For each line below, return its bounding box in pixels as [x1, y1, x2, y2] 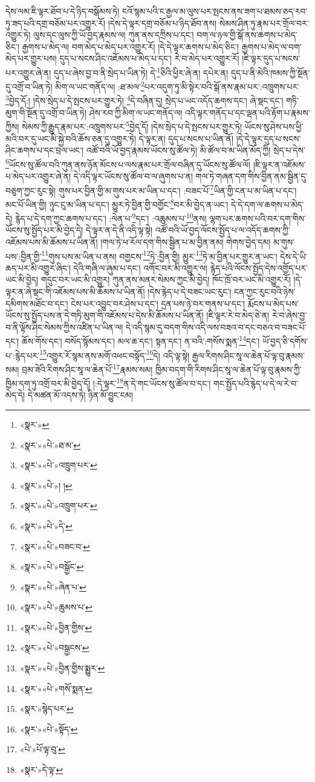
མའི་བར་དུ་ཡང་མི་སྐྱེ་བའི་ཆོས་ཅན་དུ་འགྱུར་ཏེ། [5, 132, 136, 144]
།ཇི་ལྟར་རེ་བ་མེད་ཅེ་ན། [206, 309, 270, 322]
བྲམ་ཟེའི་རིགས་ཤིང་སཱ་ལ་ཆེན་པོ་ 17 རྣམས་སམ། [22, 361, 153, 375]
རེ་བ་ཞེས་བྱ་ [271, 309, 307, 322]
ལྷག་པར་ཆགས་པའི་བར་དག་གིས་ [209, 212, 306, 224]
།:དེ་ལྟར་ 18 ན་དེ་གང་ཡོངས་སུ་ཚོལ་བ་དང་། [93, 375, 211, 389]
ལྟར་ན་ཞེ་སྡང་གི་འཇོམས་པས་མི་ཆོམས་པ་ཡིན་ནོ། [5, 285, 145, 297]
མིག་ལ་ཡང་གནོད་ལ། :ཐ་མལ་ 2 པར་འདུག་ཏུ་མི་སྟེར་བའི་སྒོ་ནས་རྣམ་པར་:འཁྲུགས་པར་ [55, 79, 300, 92]
